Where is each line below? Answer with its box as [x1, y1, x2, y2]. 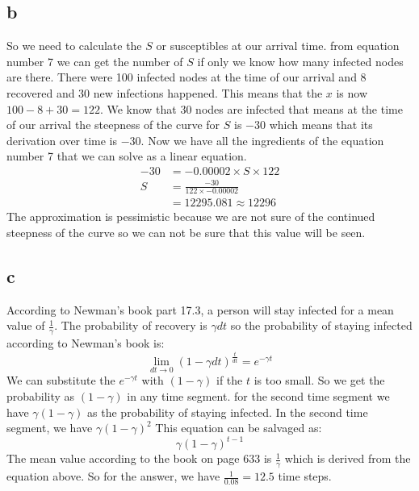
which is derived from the [284, 450, 411, 467]
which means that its [269, 116, 373, 133]
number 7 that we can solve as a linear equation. [6, 148, 247, 164]
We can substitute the [6, 372, 115, 389]
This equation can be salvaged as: [155, 419, 322, 436]
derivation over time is [6, 131, 118, 148]
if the [216, 372, 243, 389]
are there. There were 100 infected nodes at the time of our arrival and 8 [6, 69, 367, 85]
